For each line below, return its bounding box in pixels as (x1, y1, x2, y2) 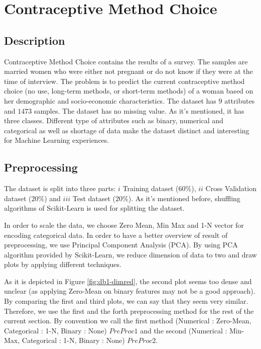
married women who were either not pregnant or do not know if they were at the (4, 66, 253, 76)
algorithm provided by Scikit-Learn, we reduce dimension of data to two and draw (4, 249, 257, 259)
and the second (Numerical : (140, 325, 227, 335)
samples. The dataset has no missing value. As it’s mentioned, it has (34, 105, 244, 116)
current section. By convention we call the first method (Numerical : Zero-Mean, (4, 315, 251, 326)
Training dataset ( (122, 183, 179, 194)
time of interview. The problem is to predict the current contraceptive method (4, 75, 245, 86)
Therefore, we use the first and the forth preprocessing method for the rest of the (4, 305, 254, 316)
